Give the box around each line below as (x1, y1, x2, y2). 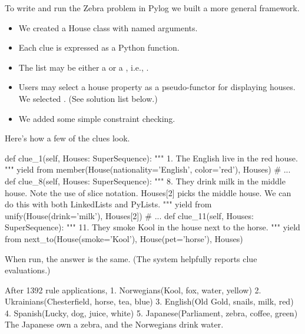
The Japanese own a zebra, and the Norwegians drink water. (5, 318, 224, 330)
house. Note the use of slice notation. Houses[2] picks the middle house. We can (5, 186, 291, 199)
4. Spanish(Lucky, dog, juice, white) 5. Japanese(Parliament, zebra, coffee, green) (5, 306, 298, 319)
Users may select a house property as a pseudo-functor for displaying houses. (18, 81, 296, 93)
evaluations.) (5, 264, 51, 276)
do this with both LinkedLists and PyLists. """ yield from (5, 198, 212, 210)
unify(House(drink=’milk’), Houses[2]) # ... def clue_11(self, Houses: (5, 209, 254, 221)
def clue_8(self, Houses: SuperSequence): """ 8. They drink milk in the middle (5, 174, 286, 187)
